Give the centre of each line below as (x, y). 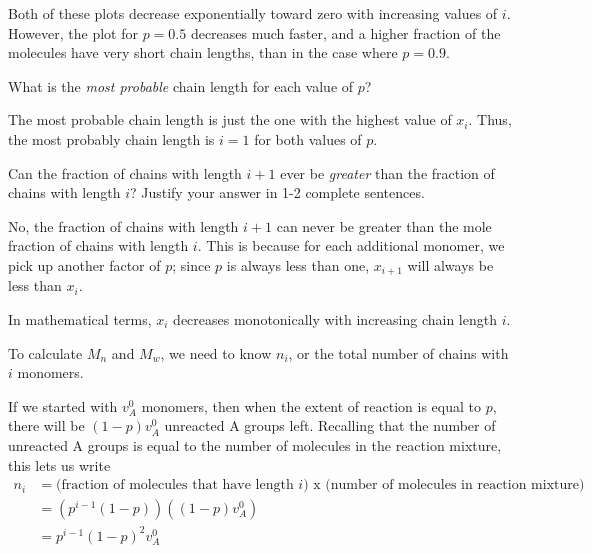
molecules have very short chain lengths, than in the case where (203, 52)
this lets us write (59, 464)
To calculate (45, 352)
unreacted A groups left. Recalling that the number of (330, 425)
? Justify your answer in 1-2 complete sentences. (277, 192)
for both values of (308, 138)
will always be (450, 264)
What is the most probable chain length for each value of (181, 85)
